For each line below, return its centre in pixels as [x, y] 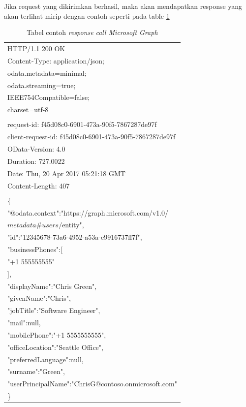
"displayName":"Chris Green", [52, 286]
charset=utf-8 [28, 110]
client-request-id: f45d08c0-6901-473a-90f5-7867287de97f [92, 137]
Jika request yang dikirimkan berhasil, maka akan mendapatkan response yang [123, 6]
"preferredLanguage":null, [46, 359]
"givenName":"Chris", [39, 298]
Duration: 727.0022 [36, 161]
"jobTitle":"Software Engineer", [54, 310]
